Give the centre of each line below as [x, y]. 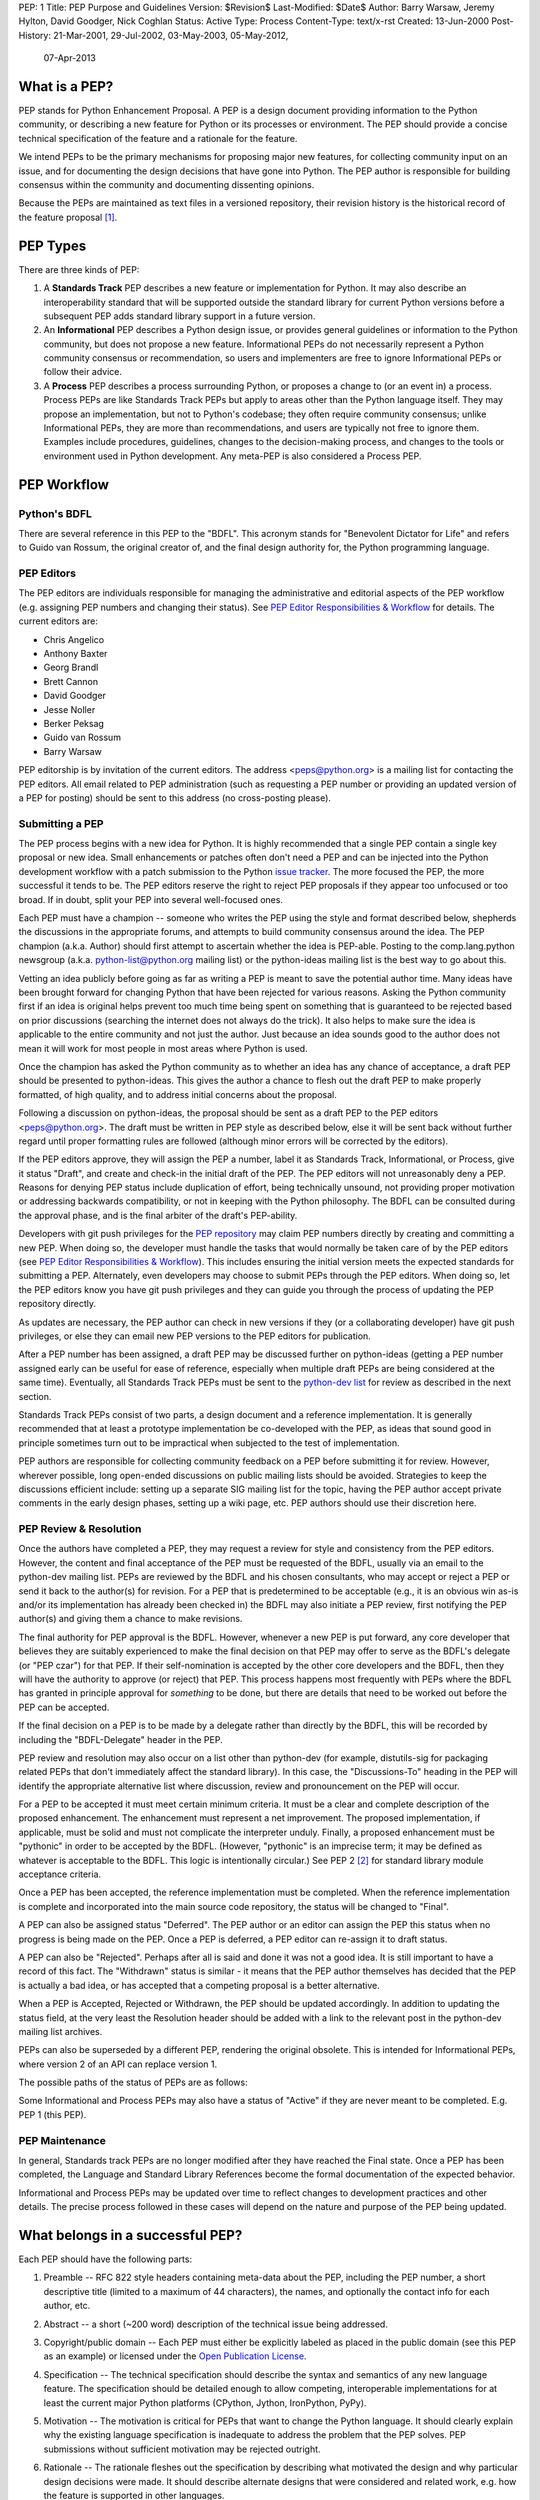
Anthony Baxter [75, 654]
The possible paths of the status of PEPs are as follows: [133, 2082]
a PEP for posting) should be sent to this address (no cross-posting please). [175, 797]
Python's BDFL [55, 513]
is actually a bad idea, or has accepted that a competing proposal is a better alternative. [199, 1985]
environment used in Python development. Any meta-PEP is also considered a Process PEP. [232, 456]
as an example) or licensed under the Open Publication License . [175, 2356]
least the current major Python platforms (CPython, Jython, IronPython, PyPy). [205, 2402]
